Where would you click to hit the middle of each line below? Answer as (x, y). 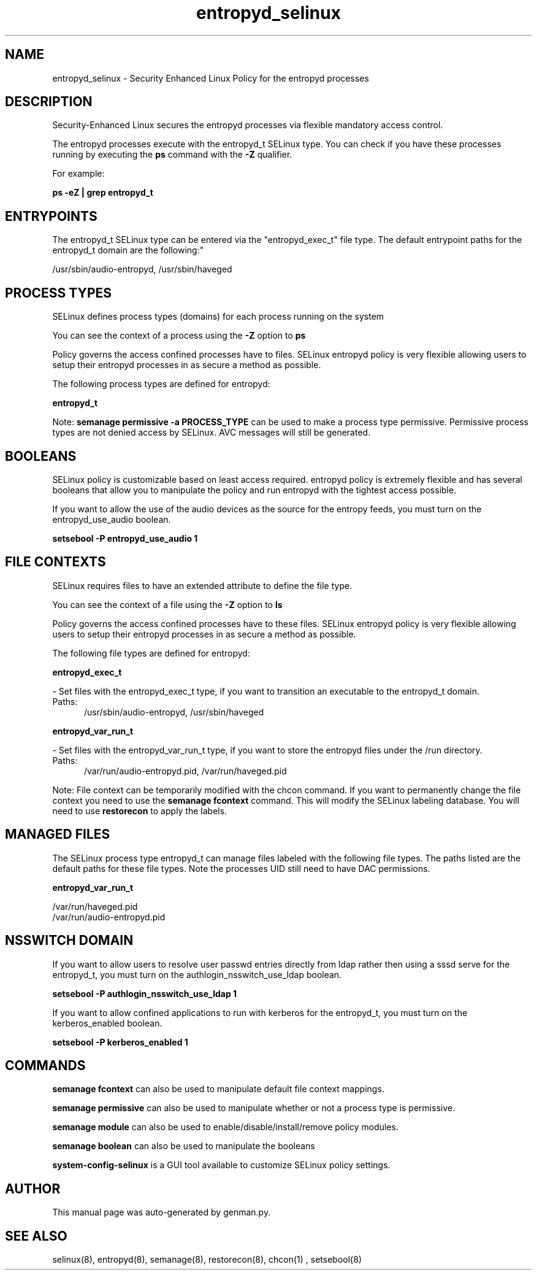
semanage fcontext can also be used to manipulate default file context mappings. (218, 1089)
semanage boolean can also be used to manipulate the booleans (184, 1146)
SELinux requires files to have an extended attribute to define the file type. (202, 585)
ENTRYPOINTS (51, 216)
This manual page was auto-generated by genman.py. (162, 1212)
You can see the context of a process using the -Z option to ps (179, 336)
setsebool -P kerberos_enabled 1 (120, 1042)
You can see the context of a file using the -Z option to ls (167, 604)
